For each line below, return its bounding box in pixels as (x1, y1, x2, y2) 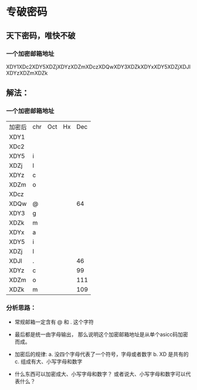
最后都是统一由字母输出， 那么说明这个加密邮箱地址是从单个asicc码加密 (14, 331, 189, 338)
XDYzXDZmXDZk (6, 69, 48, 76)
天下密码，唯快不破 (6, 30, 76, 40)
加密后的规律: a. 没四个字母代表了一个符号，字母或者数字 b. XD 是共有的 (14, 350, 189, 358)
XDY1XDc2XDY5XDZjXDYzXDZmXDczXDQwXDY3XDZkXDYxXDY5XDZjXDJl (6, 63, 191, 70)
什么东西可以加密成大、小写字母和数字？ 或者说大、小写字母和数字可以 (14, 370, 186, 377)
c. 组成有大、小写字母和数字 (14, 358, 83, 365)
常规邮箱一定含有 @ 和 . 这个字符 (14, 318, 94, 325)
